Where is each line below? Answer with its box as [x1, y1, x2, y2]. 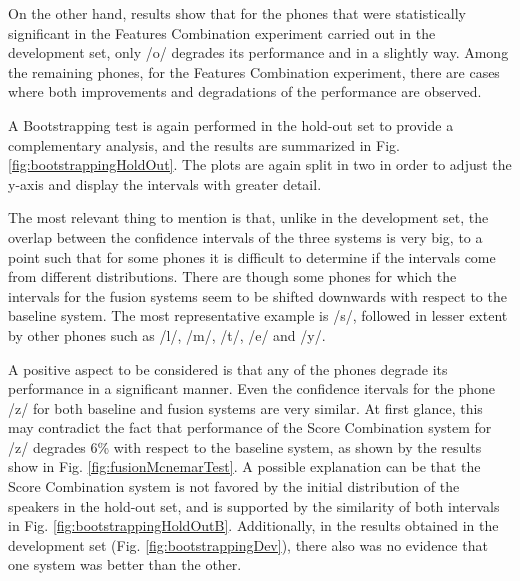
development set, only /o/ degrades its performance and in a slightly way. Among [8, 42, 509, 63]
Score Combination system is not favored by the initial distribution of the [8, 476, 460, 497]
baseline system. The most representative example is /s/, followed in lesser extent [8, 305, 508, 326]
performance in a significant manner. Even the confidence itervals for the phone [8, 378, 496, 399]
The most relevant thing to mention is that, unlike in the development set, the [8, 207, 489, 228]
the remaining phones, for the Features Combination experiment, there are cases [8, 61, 500, 82]
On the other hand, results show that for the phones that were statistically [8, 3, 466, 23]
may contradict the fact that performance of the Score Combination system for [8, 417, 492, 438]
